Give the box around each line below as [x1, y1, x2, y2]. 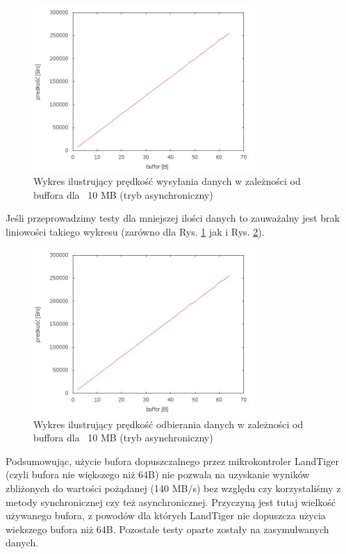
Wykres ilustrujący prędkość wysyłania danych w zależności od [33, 174, 301, 188]
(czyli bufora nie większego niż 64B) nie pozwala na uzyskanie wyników [6, 467, 310, 482]
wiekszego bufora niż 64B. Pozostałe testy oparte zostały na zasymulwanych [6, 521, 329, 536]
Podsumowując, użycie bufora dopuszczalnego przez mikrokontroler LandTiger [6, 453, 339, 468]
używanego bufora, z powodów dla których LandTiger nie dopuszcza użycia [6, 508, 326, 523]
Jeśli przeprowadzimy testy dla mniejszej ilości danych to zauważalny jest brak [6, 211, 340, 225]
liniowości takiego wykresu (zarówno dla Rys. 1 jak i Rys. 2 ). [6, 224, 265, 238]
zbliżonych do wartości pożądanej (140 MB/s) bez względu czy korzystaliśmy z [6, 480, 341, 495]
